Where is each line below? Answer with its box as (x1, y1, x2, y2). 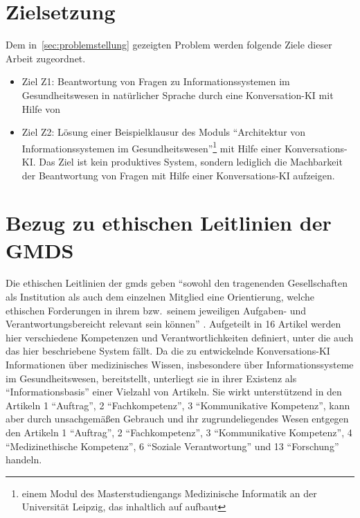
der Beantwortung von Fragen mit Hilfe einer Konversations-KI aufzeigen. (21, 168, 335, 182)
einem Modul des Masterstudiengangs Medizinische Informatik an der (21, 485, 317, 500)
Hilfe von (21, 101, 61, 116)
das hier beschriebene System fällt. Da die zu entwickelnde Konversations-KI (6, 343, 330, 358)
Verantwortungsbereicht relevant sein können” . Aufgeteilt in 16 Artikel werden (6, 316, 341, 331)
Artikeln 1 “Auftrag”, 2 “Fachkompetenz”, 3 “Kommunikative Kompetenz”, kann (6, 398, 350, 412)
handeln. (6, 452, 42, 467)
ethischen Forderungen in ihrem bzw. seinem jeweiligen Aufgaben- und (6, 303, 307, 317)
